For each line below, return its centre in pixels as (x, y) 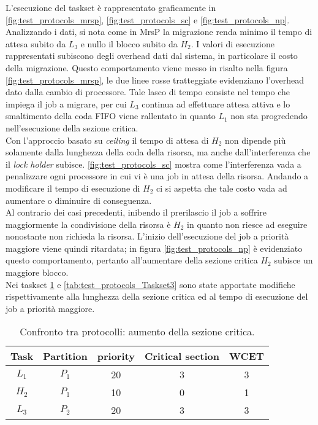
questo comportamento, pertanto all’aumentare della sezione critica (132, 260)
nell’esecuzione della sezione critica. (72, 127)
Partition (65, 356)
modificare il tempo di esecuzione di (73, 188)
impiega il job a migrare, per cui (66, 103)
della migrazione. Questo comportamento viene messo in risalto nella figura (147, 67)
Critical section (182, 356)
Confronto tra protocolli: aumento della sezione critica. (137, 332)
